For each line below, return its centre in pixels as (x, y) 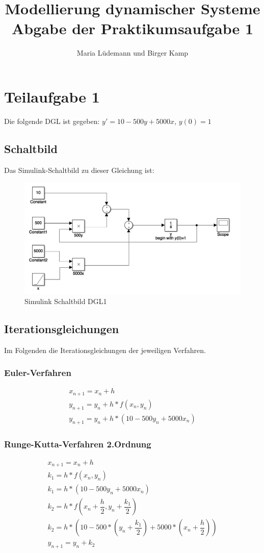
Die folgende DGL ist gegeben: (52, 121)
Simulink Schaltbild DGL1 (66, 301)
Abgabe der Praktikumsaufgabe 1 (133, 28)
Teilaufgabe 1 (52, 96)
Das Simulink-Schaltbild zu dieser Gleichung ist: (79, 170)
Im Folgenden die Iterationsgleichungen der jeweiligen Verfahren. (105, 350)
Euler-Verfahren (38, 373)
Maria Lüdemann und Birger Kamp (133, 53)
